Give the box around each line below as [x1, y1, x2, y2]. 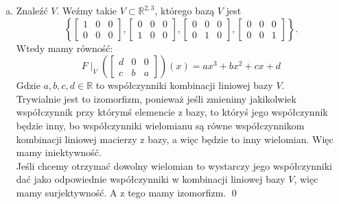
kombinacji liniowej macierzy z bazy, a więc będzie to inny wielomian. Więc [16, 131, 334, 146]
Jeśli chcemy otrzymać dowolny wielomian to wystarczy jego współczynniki [16, 158, 332, 173]
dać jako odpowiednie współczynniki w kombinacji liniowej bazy [16, 172, 285, 186]
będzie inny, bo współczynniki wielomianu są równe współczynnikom [16, 118, 305, 132]
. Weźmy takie [56, 3, 117, 17]
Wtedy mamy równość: [16, 40, 113, 55]
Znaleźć [16, 3, 48, 17]
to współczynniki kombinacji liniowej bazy [95, 78, 273, 92]
